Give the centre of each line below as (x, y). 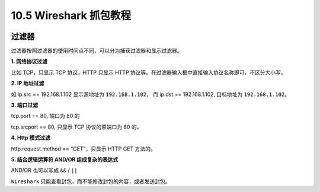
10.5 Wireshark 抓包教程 (71, 15)
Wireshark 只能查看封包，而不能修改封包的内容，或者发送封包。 (91, 181)
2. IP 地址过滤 (28, 84)
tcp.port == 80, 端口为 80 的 (45, 116)
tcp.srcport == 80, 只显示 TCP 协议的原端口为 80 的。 (76, 127)
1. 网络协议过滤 (29, 62)
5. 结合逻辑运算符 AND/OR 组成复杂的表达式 (65, 159)
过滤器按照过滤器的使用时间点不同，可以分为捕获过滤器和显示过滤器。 (97, 51)
